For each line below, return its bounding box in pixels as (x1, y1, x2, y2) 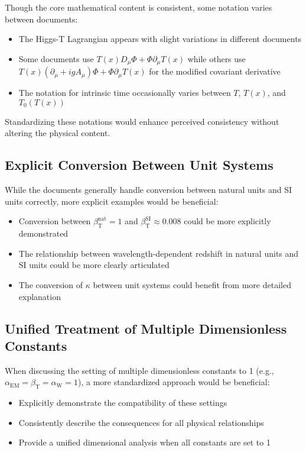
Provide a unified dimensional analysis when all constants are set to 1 (18, 436, 271, 448)
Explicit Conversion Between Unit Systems (5, 156, 274, 174)
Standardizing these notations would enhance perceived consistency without (5, 115, 279, 127)
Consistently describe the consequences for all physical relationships (18, 416, 264, 428)
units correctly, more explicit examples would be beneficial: (5, 195, 219, 207)
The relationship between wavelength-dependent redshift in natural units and (18, 247, 299, 259)
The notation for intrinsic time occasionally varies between (18, 86, 231, 99)
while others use (187, 52, 246, 64)
